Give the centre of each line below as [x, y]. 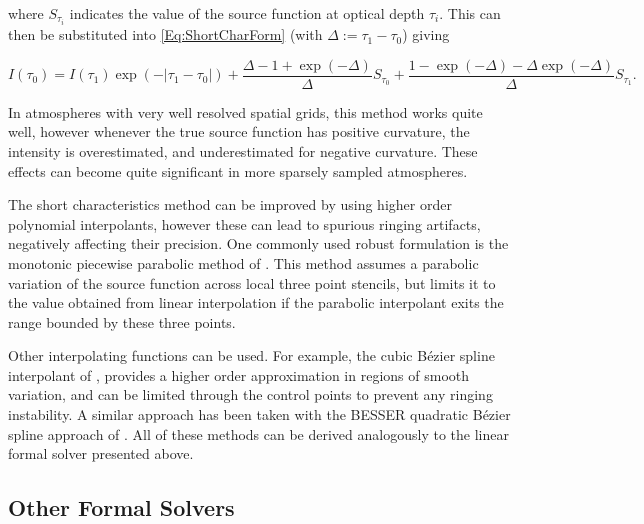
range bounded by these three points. [122, 321]
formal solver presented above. [101, 453]
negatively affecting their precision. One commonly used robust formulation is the [258, 243]
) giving [426, 34]
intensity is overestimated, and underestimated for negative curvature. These [243, 150]
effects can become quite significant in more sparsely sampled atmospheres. [238, 170]
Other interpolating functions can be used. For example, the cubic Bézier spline [251, 355]
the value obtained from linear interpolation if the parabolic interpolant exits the [256, 302]
